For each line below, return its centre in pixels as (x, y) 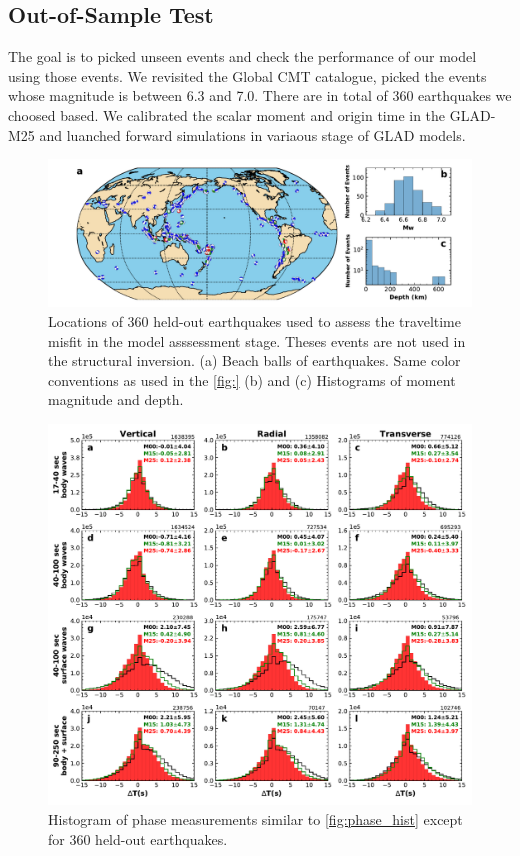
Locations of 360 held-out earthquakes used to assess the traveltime (254, 321)
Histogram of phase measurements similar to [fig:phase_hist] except (255, 818)
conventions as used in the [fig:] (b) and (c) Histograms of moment (252, 379)
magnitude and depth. (116, 399)
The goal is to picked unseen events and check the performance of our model (242, 56)
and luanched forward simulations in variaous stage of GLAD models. (252, 134)
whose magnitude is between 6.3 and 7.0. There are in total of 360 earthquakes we (260, 95)
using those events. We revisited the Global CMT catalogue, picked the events (247, 75)
